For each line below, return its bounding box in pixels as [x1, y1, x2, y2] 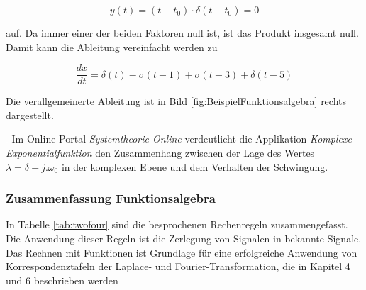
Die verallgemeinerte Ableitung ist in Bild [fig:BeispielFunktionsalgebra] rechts [6, 94, 347, 108]
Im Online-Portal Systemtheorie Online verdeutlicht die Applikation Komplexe [11, 131, 352, 146]
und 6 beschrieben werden [6, 272, 118, 287]
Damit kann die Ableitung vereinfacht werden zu [6, 39, 218, 54]
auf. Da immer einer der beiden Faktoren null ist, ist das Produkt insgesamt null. [6, 26, 359, 40]
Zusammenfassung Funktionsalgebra [6, 189, 216, 207]
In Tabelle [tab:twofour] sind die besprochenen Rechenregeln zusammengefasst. [6, 217, 348, 232]
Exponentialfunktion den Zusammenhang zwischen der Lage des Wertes [6, 145, 315, 160]
